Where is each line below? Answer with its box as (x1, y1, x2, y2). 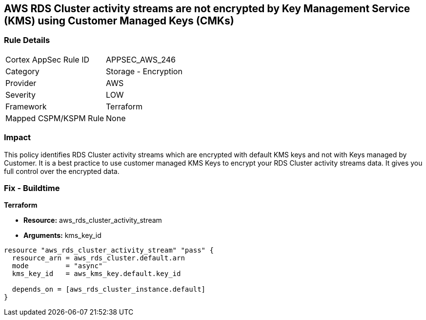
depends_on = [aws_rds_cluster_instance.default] (12, 285, 206, 294)
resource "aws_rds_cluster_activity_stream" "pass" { (4, 246, 214, 255)
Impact (4, 132, 31, 143)
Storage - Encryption (106, 66, 183, 76)
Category (5, 66, 40, 76)
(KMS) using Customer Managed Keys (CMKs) (4, 15, 234, 27)
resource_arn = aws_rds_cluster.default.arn (12, 254, 185, 262)
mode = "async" (12, 262, 103, 270)
